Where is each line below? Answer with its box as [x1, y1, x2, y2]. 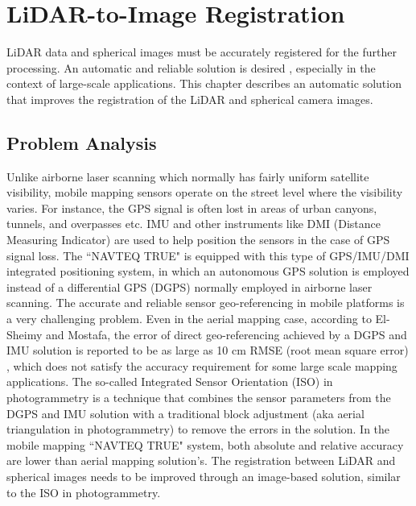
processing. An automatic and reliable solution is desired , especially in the [6, 59, 376, 76]
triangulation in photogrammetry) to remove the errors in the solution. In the [6, 421, 390, 438]
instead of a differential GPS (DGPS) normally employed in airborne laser [6, 278, 373, 295]
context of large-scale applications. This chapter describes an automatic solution [6, 75, 402, 92]
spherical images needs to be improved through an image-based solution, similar [6, 467, 401, 484]
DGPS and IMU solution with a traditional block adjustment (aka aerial [6, 404, 365, 421]
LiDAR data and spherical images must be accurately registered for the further [6, 44, 397, 60]
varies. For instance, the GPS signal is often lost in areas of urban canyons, [6, 199, 377, 216]
